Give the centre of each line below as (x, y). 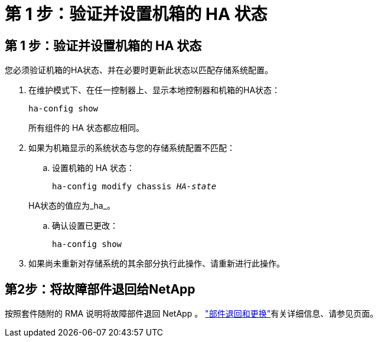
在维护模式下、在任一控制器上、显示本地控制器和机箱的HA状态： (154, 90)
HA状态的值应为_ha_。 (72, 206)
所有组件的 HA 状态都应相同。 (86, 128)
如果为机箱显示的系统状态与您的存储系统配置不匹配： (132, 148)
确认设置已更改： (85, 226)
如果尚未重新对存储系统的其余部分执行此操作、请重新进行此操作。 (157, 264)
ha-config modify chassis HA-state (134, 187)
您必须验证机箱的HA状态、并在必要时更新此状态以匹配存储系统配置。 (139, 70)
